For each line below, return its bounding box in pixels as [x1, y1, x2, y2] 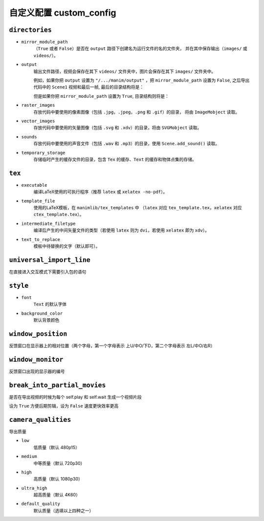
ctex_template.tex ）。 [33, 212, 84, 217]
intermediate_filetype [21, 220, 76, 226]
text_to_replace [21, 237, 61, 242]
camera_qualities [9, 415, 71, 424]
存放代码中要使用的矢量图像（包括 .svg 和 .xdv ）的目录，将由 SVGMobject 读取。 [33, 125, 202, 130]
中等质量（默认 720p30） [33, 460, 85, 466]
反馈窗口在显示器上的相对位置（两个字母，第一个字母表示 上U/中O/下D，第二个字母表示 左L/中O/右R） [9, 343, 215, 348]
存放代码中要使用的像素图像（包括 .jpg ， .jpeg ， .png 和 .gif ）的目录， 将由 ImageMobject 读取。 [33, 109, 240, 115]
